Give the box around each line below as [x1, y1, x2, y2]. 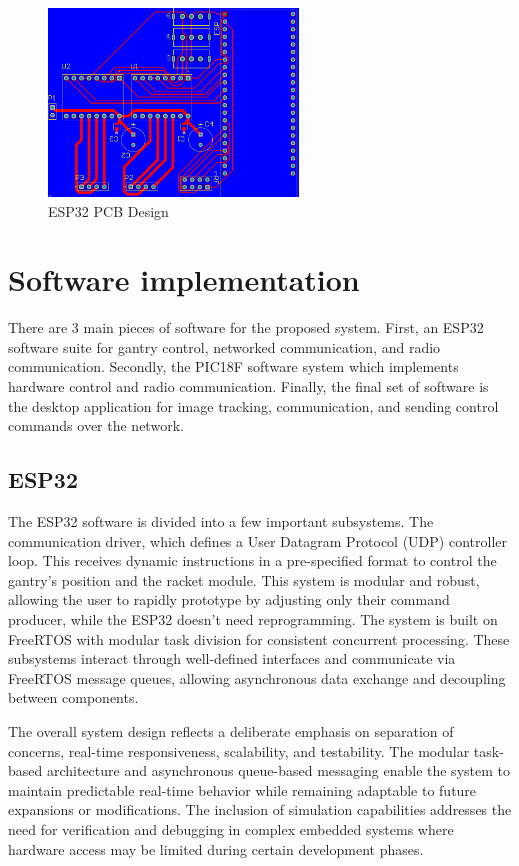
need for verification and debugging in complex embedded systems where [8, 818, 454, 839]
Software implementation [8, 259, 360, 300]
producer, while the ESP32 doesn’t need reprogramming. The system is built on [8, 609, 498, 630]
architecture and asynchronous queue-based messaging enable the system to [46, 760, 510, 781]
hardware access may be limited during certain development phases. [8, 838, 424, 859]
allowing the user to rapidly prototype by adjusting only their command [8, 589, 450, 610]
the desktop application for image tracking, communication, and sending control [8, 395, 499, 416]
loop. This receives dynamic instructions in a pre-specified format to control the [8, 550, 497, 571]
